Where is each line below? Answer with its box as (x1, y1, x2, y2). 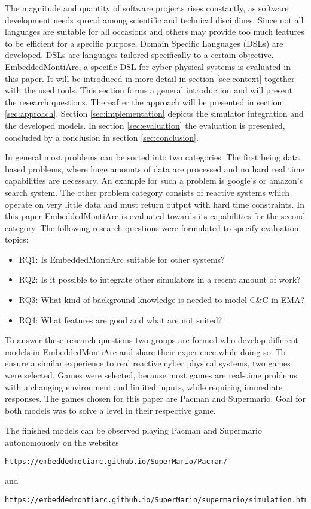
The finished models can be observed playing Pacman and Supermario (5, 424, 262, 437)
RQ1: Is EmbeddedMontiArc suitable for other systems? (19, 253, 225, 265)
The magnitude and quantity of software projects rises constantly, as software (5, 2, 289, 14)
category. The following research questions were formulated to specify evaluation (5, 221, 299, 234)
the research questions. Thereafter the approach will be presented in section (5, 95, 282, 108)
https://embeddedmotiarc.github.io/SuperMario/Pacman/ (5, 457, 228, 466)
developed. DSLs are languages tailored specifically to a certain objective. (5, 49, 274, 61)
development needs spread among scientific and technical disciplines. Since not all (5, 13, 304, 26)
